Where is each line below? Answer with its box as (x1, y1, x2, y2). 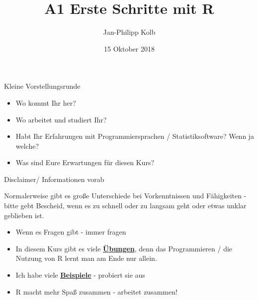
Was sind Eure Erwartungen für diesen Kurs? (15, 157, 155, 168)
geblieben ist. (4, 210, 44, 220)
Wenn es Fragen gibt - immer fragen (15, 227, 126, 237)
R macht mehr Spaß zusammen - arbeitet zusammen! (15, 286, 177, 297)
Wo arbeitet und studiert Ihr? (15, 114, 107, 124)
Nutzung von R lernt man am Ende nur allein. (15, 253, 157, 263)
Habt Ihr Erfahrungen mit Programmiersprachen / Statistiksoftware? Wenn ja (15, 131, 255, 141)
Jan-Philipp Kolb (103, 27, 156, 37)
